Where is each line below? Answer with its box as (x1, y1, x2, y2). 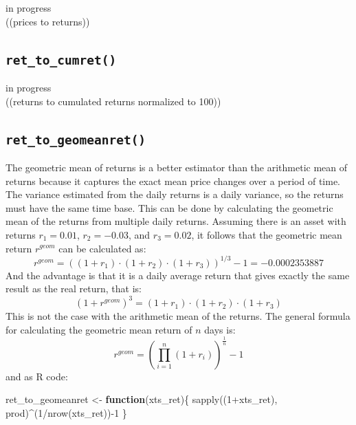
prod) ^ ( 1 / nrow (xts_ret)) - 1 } (5, 406, 127, 420)
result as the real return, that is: (5, 281, 142, 296)
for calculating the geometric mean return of (5, 322, 192, 336)
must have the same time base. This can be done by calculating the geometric (5, 200, 333, 215)
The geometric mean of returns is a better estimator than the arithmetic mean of (5, 160, 348, 174)
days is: (204, 322, 236, 336)
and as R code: (5, 369, 68, 383)
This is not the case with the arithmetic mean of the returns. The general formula (5, 309, 351, 323)
